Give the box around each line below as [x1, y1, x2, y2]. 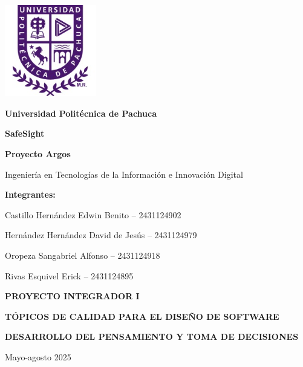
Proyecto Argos [5, 147, 71, 160]
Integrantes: [5, 188, 56, 201]
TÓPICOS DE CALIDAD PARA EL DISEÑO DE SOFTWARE [5, 310, 279, 322]
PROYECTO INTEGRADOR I [5, 290, 140, 302]
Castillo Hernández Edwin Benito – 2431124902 [5, 208, 181, 221]
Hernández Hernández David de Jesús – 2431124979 [5, 229, 197, 241]
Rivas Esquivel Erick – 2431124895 [5, 269, 134, 282]
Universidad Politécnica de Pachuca [5, 106, 157, 119]
